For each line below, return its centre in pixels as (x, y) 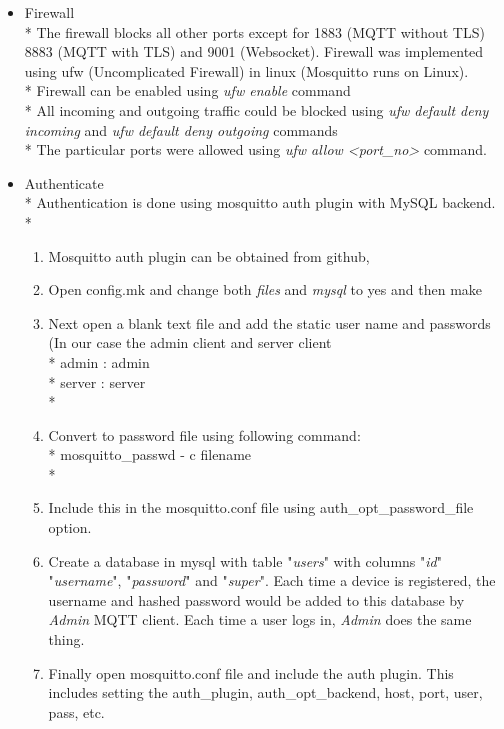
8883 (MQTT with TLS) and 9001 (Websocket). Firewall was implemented (254, 51)
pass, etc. (76, 711)
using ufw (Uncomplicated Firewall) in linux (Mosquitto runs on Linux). (246, 70)
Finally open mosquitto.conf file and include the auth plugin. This (251, 672)
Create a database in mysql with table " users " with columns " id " (245, 560)
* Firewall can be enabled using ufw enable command (187, 90)
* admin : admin (99, 361)
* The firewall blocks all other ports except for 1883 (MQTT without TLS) (254, 31)
